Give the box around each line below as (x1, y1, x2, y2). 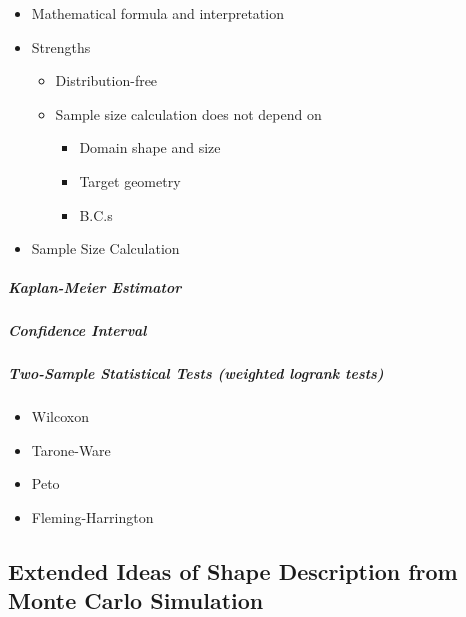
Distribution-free (55, 70, 158, 91)
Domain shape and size (79, 137, 221, 158)
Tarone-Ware (31, 439, 111, 460)
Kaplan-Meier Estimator (8, 277, 182, 298)
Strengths (31, 36, 91, 57)
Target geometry (79, 170, 181, 191)
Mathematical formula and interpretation (31, 3, 284, 23)
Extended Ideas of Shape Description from (8, 556, 458, 587)
